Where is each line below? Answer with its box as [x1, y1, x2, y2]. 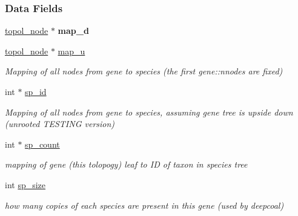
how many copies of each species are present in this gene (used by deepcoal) [5, 198, 284, 211]
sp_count [25, 137, 60, 150]
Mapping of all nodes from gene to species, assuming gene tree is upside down [5, 105, 293, 118]
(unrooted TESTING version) [5, 117, 115, 130]
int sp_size [5, 178, 46, 191]
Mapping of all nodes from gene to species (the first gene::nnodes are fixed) [5, 65, 283, 77]
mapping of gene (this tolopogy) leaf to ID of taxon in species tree [5, 158, 248, 171]
